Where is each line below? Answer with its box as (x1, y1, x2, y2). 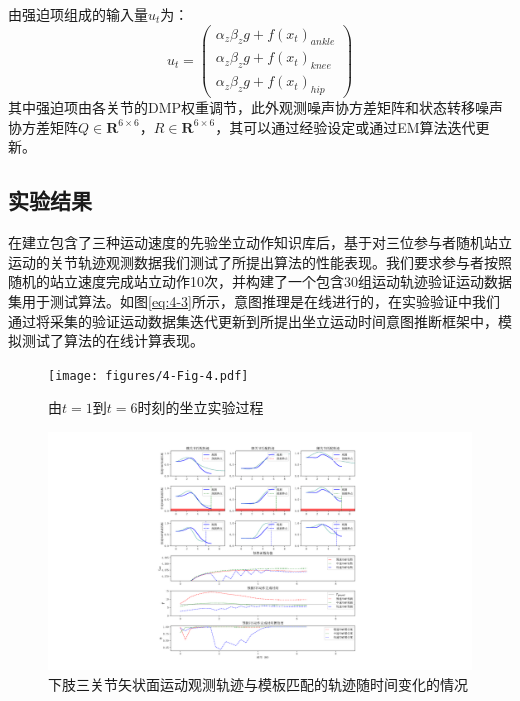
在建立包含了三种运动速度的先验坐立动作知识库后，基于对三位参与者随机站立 (8, 232, 512, 253)
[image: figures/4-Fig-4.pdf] (48, 368, 249, 383)
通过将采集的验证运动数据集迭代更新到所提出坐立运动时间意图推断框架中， (8, 310, 498, 331)
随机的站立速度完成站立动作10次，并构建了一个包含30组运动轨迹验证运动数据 (8, 271, 512, 292)
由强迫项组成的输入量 (8, 4, 148, 24)
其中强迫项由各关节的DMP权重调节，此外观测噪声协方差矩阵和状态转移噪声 (8, 97, 504, 118)
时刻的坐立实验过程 (137, 397, 264, 418)
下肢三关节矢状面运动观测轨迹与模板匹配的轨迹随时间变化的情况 (48, 674, 468, 695)
